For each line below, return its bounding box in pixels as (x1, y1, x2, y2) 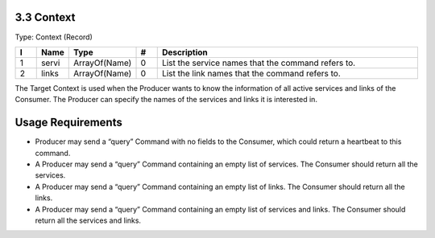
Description (161, 47, 209, 58)
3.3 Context (14, 10, 76, 24)
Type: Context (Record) (14, 32, 93, 42)
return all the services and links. (35, 215, 141, 225)
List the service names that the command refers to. (161, 57, 356, 68)
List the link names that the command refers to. (161, 68, 342, 79)
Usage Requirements (14, 116, 122, 129)
